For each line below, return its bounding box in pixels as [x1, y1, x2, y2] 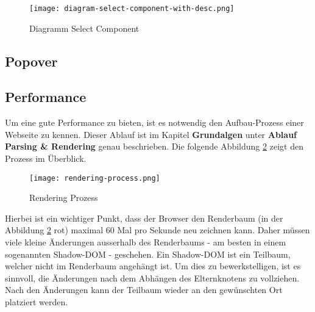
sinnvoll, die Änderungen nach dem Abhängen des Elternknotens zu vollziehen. [5, 271, 300, 284]
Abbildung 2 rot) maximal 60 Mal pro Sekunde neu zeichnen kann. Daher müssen [5, 223, 310, 236]
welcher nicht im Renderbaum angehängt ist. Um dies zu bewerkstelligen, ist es [5, 259, 301, 272]
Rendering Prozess [29, 191, 98, 204]
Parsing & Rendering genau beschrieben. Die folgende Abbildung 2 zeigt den [5, 140, 303, 153]
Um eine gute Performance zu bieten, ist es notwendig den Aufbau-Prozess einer [5, 116, 304, 129]
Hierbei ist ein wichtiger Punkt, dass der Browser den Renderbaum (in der [5, 211, 283, 224]
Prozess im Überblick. [5, 152, 87, 165]
